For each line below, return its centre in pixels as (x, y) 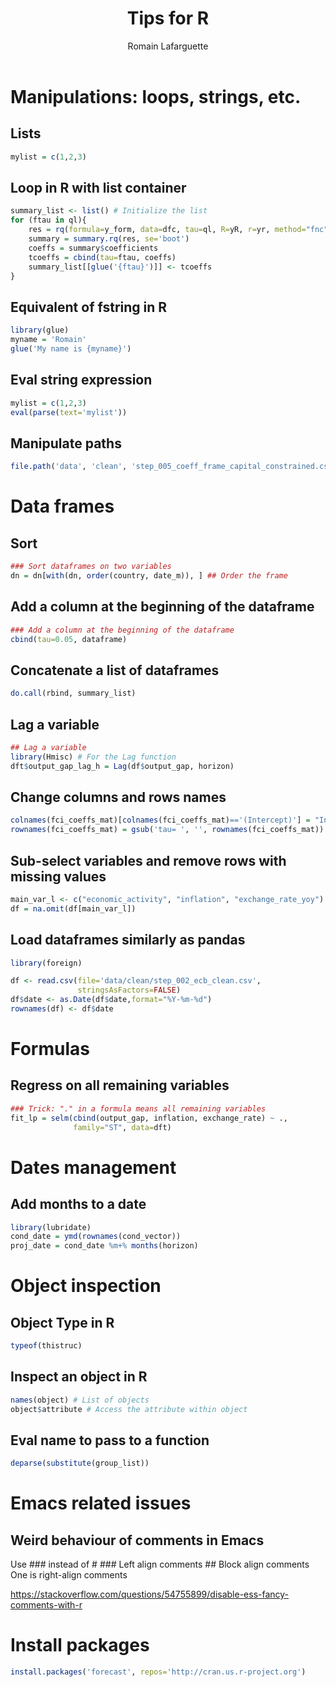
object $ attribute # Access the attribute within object (129, 1409)
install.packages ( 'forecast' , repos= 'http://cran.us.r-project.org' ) (158, 1672)
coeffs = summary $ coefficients (93, 248)
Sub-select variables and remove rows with (148, 860)
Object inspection (86, 1286)
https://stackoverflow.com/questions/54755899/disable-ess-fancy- (150, 1594)
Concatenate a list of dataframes (115, 670)
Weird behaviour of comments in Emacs (137, 1540)
